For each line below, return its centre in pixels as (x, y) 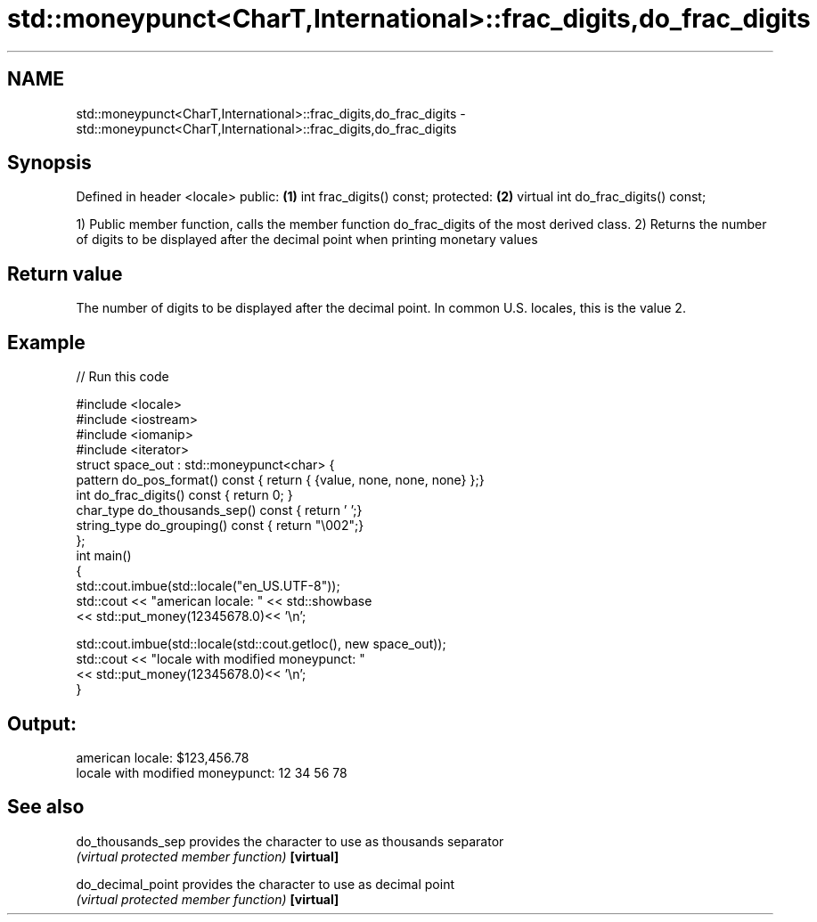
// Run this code (123, 377)
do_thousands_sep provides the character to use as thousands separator (290, 841)
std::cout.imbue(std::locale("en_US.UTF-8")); (208, 586)
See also (46, 807)
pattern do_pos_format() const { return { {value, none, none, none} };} (280, 480)
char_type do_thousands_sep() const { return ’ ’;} (219, 510)
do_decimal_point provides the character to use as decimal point (265, 884)
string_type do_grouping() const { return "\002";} (220, 526)
